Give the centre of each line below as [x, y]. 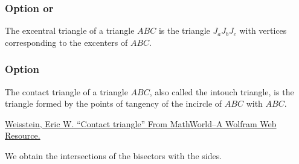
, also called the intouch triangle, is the [222, 91]
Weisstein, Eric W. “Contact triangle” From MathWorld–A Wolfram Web [141, 123]
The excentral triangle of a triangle [70, 30]
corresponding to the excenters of [66, 42]
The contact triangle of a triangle [66, 91]
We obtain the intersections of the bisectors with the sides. [114, 156]
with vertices [263, 30]
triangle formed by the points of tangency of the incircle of [114, 103]
